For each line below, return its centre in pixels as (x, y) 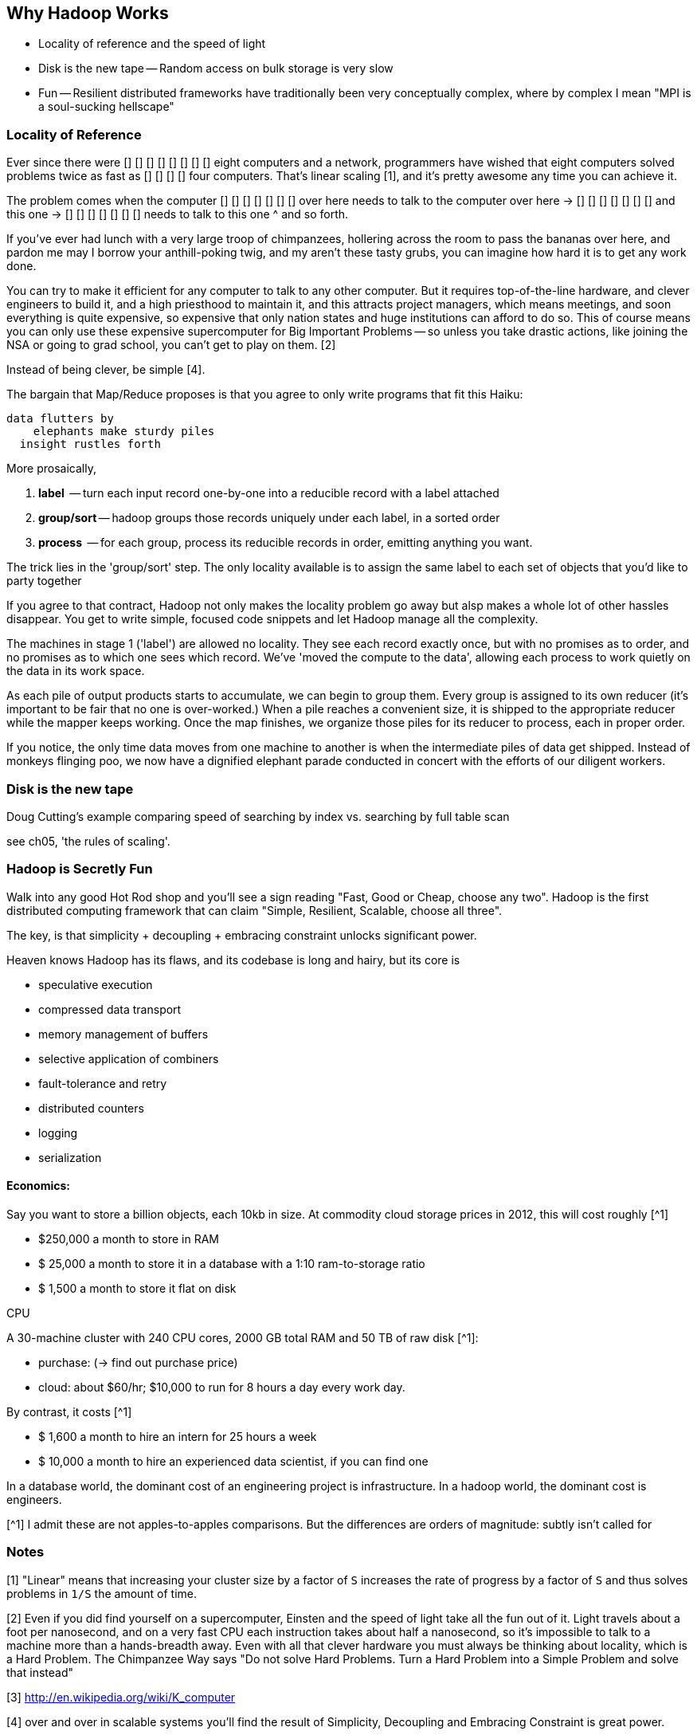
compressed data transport (110, 1009)
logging (58, 1132)
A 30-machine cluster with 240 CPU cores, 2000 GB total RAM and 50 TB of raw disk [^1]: (243, 1337)
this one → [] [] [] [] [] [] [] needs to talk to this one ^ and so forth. (178, 214)
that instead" (40, 1672)
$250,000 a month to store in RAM (129, 1238)
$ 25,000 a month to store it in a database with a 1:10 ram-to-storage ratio (232, 1263)
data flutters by (60, 419)
